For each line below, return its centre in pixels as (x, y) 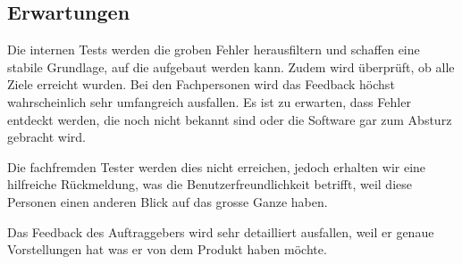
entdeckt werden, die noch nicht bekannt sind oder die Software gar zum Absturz (230, 119)
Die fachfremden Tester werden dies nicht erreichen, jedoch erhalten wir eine (217, 166)
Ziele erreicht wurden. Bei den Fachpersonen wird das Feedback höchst (201, 84)
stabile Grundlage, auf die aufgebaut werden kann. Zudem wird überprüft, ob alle (231, 66)
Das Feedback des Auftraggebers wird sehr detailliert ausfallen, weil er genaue (221, 231)
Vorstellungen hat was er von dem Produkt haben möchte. (167, 249)
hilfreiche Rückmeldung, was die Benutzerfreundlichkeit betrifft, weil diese (210, 184)
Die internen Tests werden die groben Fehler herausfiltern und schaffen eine (214, 49)
